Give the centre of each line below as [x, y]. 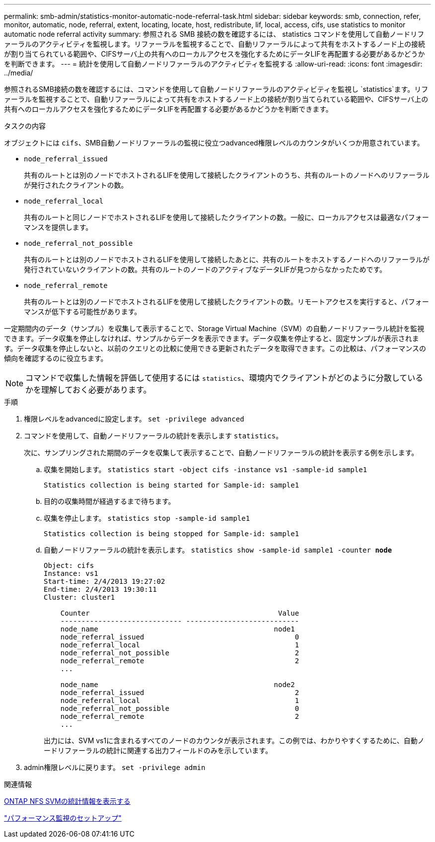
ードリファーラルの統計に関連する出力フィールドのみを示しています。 [158, 750]
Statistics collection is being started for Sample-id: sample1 [172, 485]
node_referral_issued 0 [180, 637]
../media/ [19, 73]
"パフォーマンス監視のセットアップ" [63, 818]
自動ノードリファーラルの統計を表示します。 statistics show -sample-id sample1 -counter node [218, 550]
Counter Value [180, 613]
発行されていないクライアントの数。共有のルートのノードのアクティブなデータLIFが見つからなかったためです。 [205, 269]
